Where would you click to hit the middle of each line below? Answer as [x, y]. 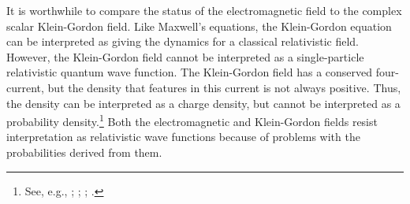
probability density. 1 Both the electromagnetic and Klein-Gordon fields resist [192, 120]
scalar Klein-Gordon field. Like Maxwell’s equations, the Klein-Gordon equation [199, 26]
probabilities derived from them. [84, 152]
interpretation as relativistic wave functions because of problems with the [183, 137]
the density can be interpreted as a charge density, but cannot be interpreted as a [203, 103]
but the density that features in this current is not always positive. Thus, [224, 87]
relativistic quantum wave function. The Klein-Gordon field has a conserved [190, 72]
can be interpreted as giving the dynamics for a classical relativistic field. [183, 41]
